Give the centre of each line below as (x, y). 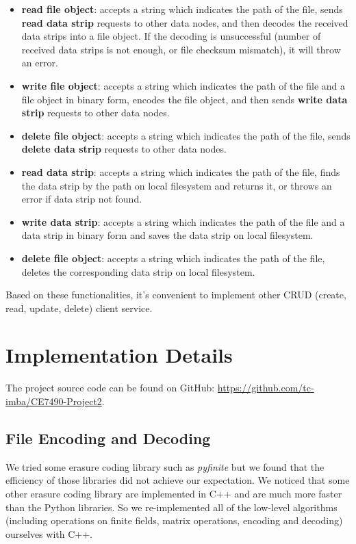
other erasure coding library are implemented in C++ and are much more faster (174, 493)
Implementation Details (119, 355)
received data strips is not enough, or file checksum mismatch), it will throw (181, 49)
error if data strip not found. (82, 199)
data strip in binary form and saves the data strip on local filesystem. (167, 235)
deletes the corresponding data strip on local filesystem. (138, 271)
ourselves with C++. (49, 533)
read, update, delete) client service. (79, 308)
